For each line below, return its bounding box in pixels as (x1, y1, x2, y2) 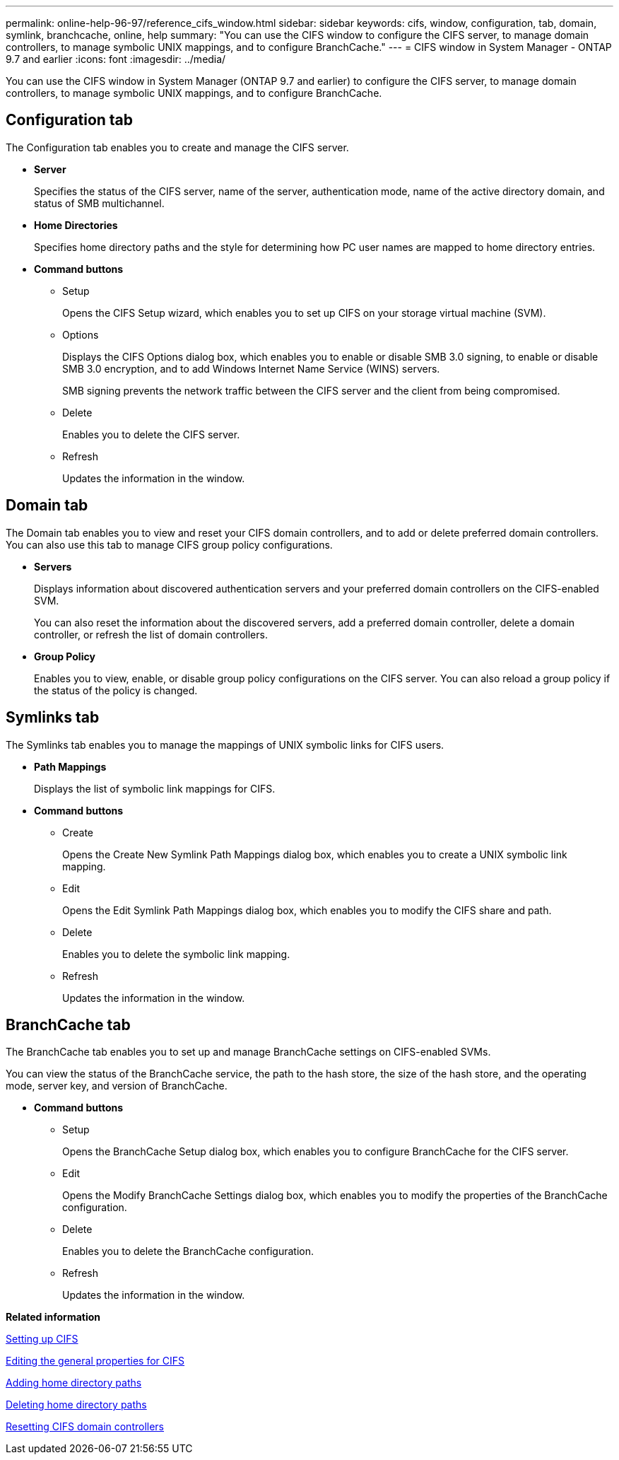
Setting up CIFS (6, 1333, 78, 1345)
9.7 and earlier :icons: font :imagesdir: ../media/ (6, 53, 226, 65)
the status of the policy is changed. (34, 684, 198, 696)
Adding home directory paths (6, 1377, 142, 1389)
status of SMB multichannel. (34, 197, 165, 209)
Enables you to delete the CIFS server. (62, 428, 240, 440)
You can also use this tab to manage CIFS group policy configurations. (6, 538, 333, 551)
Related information (6, 1311, 101, 1324)
